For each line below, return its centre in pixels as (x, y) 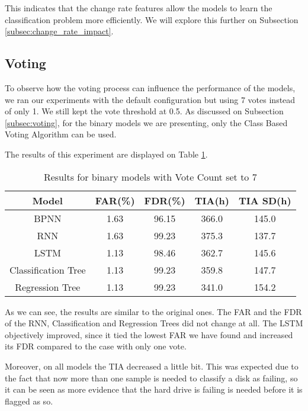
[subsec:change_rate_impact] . (59, 31)
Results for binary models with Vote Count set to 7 (150, 176)
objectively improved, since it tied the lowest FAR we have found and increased (149, 334)
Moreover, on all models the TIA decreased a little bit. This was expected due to (152, 366)
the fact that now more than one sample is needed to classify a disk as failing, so (151, 378)
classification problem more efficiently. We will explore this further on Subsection (152, 19)
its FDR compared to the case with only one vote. (96, 346)
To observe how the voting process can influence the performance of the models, (150, 87)
